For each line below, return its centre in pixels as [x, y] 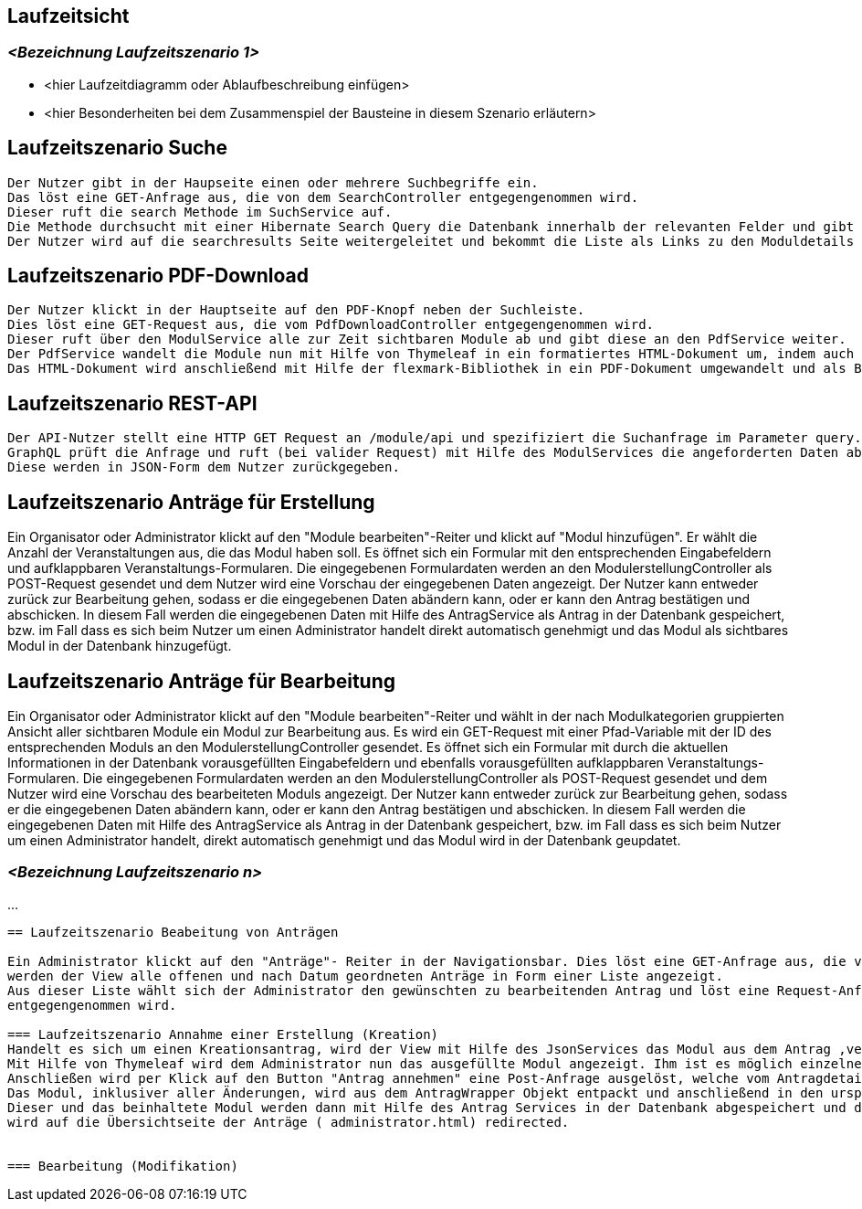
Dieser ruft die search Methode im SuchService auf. [200, 212]
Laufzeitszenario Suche [117, 148]
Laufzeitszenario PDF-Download [158, 276]
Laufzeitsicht [68, 16]
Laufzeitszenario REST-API [132, 403]
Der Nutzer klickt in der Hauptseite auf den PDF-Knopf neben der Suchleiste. [296, 310]
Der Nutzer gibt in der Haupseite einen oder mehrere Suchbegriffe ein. [273, 182]
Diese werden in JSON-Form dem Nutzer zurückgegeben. [204, 467]
